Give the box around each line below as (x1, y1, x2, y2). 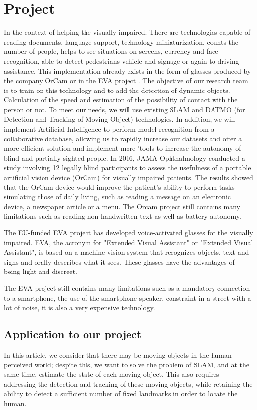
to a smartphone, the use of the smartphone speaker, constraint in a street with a (4, 292, 251, 303)
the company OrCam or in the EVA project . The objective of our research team (4, 75, 248, 86)
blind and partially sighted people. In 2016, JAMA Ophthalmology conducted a (4, 152, 245, 163)
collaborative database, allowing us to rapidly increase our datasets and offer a (4, 133, 242, 143)
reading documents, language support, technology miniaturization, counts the (4, 36, 239, 46)
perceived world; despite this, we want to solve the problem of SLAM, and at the (4, 359, 249, 369)
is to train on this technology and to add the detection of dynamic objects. (4, 85, 230, 95)
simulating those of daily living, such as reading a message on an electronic (4, 191, 231, 202)
